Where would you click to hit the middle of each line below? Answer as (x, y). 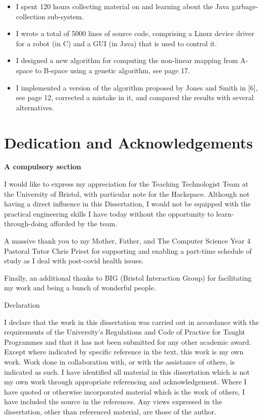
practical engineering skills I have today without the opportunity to (109, 213)
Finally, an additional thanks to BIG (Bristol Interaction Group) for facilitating (128, 277)
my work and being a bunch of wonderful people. (80, 288)
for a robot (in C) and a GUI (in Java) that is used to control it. (116, 43)
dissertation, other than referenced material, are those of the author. (110, 411)
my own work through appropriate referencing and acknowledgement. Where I (125, 382)
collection (31, 16)
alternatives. (35, 107)
